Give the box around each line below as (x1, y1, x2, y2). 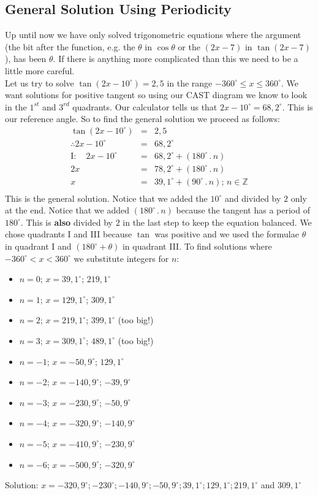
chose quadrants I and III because (5, 228, 132, 240)
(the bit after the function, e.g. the (5, 40, 135, 53)
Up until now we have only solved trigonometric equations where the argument (5, 28, 301, 41)
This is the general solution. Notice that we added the (5, 191, 208, 204)
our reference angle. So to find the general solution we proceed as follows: (5, 112, 280, 125)
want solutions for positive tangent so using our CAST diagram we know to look (5, 88, 308, 101)
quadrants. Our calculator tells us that (72, 100, 218, 113)
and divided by (224, 191, 281, 204)
